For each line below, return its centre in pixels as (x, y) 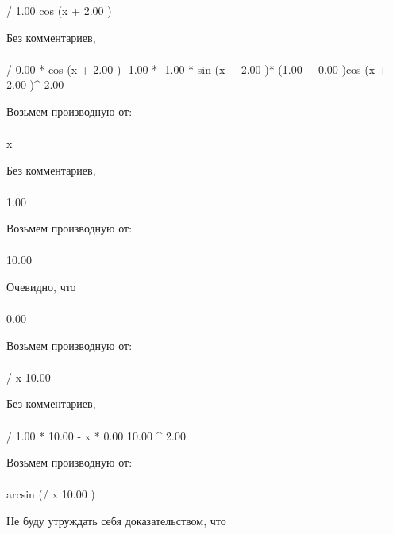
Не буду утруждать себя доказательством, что (116, 520)
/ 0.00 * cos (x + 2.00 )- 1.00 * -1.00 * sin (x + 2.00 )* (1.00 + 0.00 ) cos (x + (197, 69)
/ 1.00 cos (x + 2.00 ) (59, 10)
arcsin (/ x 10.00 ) (51, 494)
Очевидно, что (41, 286)
